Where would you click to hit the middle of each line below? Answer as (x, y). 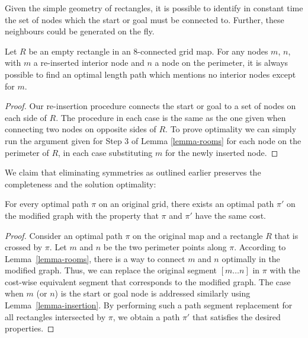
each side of (26, 117)
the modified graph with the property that (82, 215)
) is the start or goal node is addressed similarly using (153, 293)
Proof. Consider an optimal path (64, 235)
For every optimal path (47, 204)
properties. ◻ (30, 328)
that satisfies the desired (236, 316)
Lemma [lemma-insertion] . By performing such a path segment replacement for (149, 305)
